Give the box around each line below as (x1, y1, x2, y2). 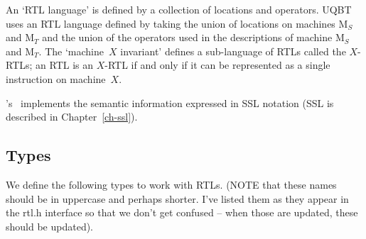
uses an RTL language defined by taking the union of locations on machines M (6, 16, 348, 30)
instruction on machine (6, 71, 106, 86)
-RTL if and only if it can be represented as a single (104, 57, 330, 72)
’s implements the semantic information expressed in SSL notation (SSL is (6, 95, 334, 110)
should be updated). (6, 218, 94, 233)
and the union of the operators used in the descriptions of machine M (42, 30, 345, 45)
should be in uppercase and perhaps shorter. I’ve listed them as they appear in (6, 191, 349, 206)
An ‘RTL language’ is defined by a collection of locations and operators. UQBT (6, 2, 352, 16)
